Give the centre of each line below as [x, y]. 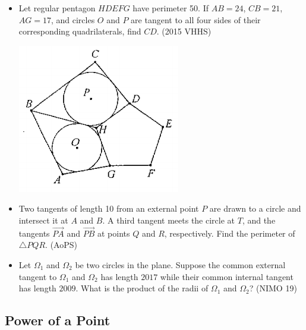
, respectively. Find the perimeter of [230, 233]
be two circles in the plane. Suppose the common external [180, 264]
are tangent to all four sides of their [196, 19]
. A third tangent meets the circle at [169, 220]
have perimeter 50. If [171, 8]
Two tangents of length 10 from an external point [109, 208]
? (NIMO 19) [273, 288]
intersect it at [43, 220]
